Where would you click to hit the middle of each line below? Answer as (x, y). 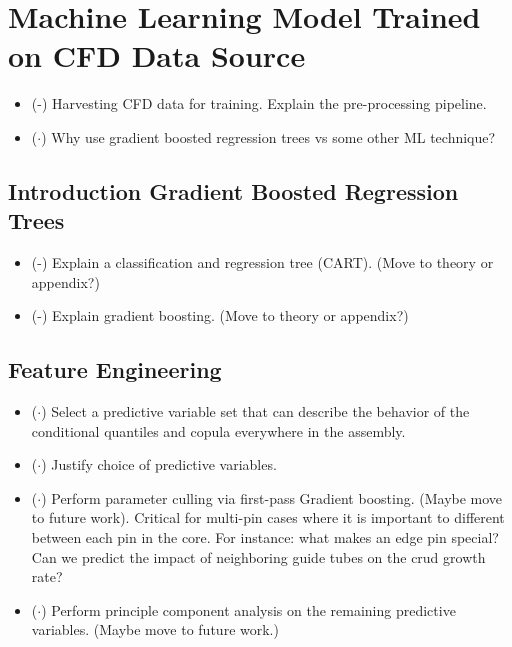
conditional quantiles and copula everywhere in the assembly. (218, 430)
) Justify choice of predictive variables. (159, 464)
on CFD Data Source (157, 55)
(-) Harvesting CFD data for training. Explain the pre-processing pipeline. (259, 103)
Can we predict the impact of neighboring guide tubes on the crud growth (258, 556)
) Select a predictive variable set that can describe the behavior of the (255, 411)
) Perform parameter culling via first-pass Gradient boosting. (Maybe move (272, 497)
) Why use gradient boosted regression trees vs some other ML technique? (268, 136)
